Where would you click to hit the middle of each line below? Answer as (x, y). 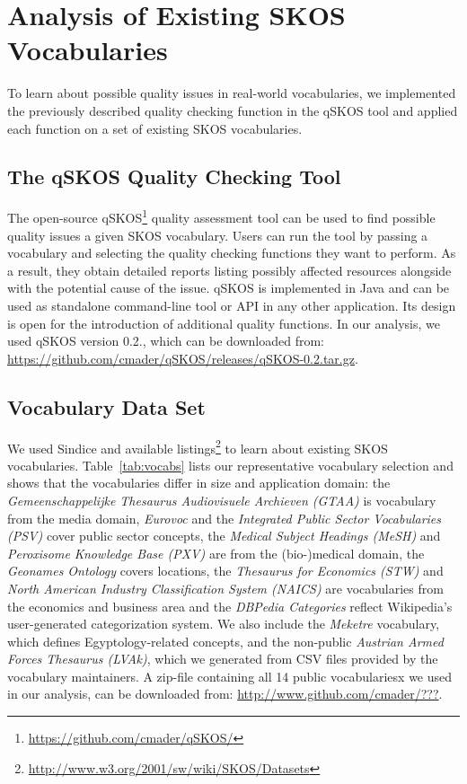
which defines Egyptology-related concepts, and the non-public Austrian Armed (225, 641)
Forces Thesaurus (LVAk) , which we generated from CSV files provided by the (223, 659)
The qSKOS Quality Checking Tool (174, 176)
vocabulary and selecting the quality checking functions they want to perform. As (232, 253)
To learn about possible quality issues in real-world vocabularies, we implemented (232, 93)
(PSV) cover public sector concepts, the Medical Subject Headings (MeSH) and (224, 536)
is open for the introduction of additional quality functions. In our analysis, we (224, 323)
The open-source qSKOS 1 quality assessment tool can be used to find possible (221, 216)
